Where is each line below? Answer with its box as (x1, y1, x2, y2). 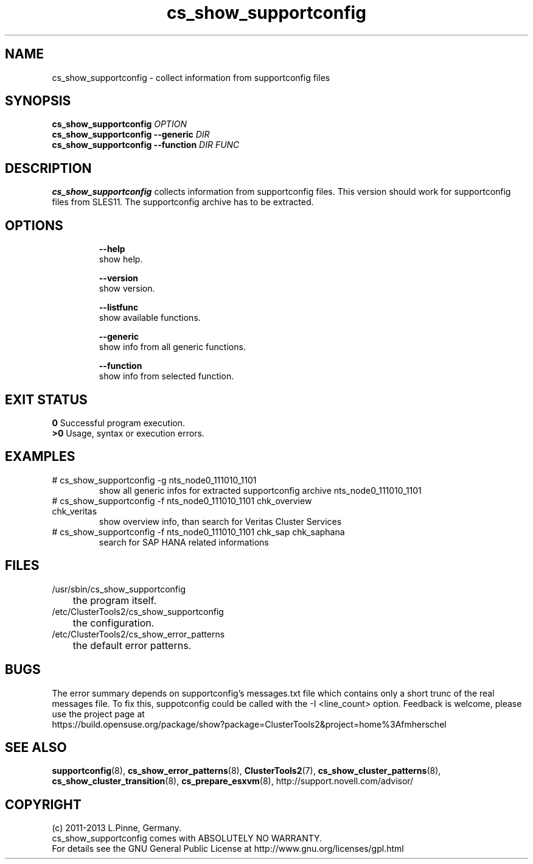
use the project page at (52, 708, 145, 719)
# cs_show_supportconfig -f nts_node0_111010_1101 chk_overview (52, 495, 312, 506)
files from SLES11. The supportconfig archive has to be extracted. (52, 197, 314, 208)
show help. (99, 254, 143, 265)
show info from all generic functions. (99, 342, 246, 353)
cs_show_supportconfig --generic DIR (52, 129, 210, 140)
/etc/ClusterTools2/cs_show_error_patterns (52, 628, 225, 639)
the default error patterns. (72, 639, 192, 652)
